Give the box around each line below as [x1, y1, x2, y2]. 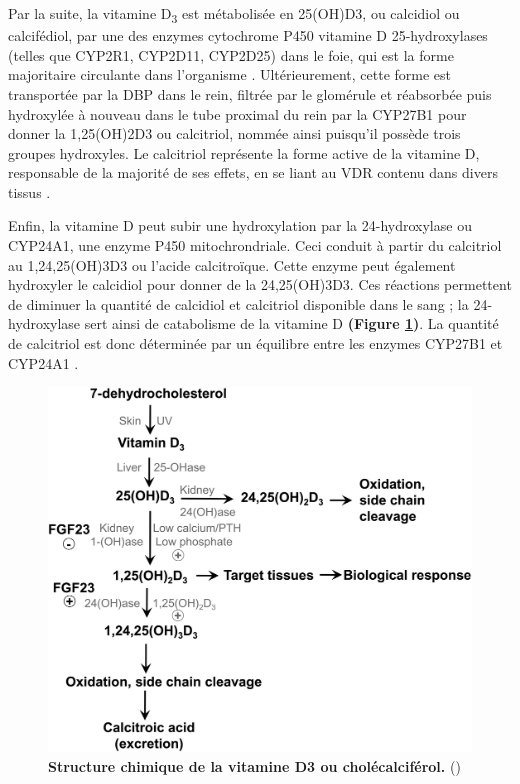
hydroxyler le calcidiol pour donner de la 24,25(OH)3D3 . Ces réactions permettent [8, 274, 512, 295]
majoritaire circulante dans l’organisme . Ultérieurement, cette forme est [8, 64, 452, 85]
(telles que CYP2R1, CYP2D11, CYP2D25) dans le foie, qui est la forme [8, 44, 454, 65]
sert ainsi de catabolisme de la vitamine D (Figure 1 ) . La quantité [84, 313, 499, 334]
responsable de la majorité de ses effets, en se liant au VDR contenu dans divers [8, 162, 498, 183]
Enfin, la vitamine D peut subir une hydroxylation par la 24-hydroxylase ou [8, 215, 472, 236]
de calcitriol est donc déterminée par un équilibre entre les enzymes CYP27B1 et [8, 333, 503, 354]
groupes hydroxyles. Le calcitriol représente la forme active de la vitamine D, [8, 142, 480, 163]
